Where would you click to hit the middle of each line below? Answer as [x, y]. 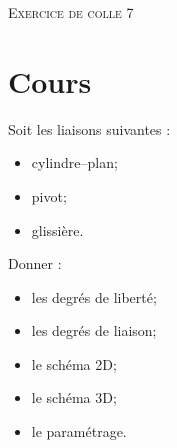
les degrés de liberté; [94, 296]
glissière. [57, 229]
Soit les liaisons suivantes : [89, 128]
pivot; [49, 195]
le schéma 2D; [74, 363]
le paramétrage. [79, 431]
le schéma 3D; [74, 397]
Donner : [35, 263]
